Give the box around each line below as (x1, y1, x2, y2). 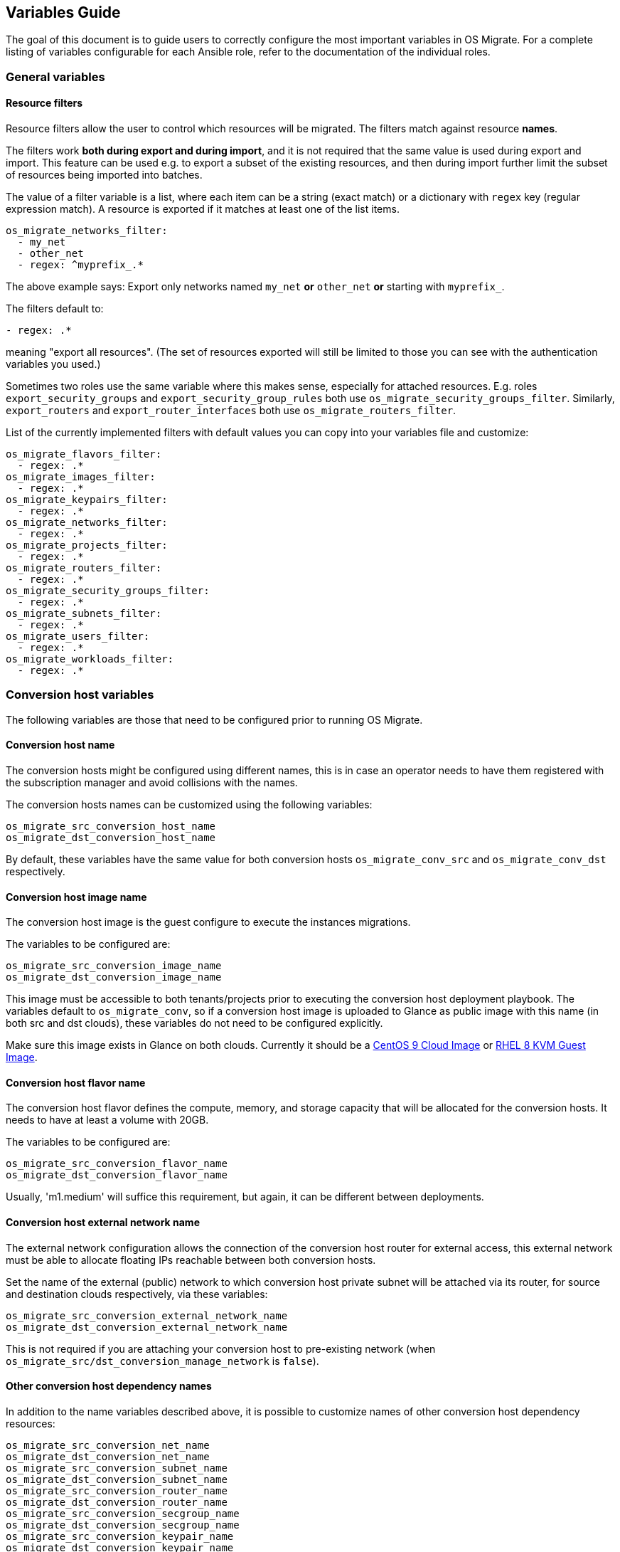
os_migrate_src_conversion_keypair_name (6, 1530, 234, 1542)
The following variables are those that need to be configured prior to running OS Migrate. (6, 713, 423, 726)
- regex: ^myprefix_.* (17, 259, 144, 271)
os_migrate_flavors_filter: (6, 448, 162, 460)
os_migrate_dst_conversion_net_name (6, 1450, 210, 1462)
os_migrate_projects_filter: (6, 539, 168, 551)
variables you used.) (6, 358, 101, 371)
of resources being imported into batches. (6, 169, 203, 181)
